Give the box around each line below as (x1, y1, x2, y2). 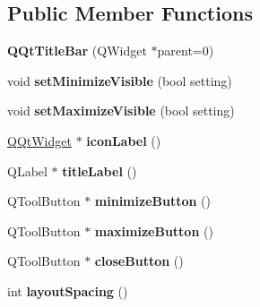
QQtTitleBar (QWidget (7, 41, 147, 60)
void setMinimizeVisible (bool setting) (7, 71, 232, 90)
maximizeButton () (94, 221, 213, 240)
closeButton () (94, 252, 184, 270)
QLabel (7, 161, 48, 180)
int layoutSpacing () (7, 281, 128, 300)
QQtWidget (7, 131, 72, 149)
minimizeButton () (94, 192, 212, 210)
